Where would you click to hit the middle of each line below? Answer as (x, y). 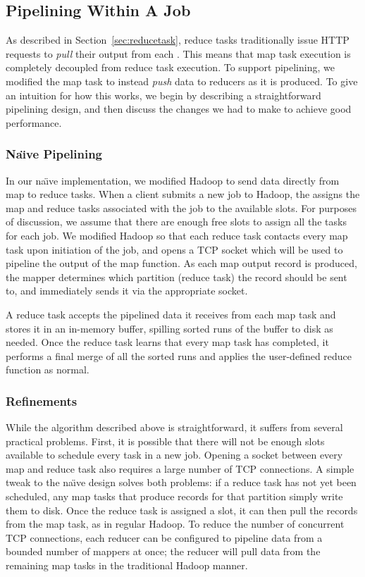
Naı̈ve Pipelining (54, 154)
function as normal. (48, 370)
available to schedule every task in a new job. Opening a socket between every (174, 455)
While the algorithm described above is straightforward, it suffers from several (174, 427)
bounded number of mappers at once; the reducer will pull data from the (163, 551)
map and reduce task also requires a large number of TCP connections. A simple (180, 468)
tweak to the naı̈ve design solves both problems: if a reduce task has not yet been (181, 482)
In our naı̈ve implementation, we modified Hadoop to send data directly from (173, 180)
